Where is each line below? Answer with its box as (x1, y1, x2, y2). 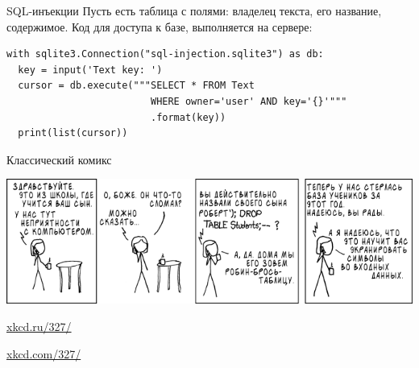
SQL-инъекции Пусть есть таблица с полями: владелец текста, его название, (6, 2, 382, 19)
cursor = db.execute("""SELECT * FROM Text (18, 80, 255, 92)
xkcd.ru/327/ (6, 318, 72, 335)
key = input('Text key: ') (18, 64, 163, 76)
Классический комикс (6, 151, 112, 167)
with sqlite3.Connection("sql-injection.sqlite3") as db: (6, 48, 324, 60)
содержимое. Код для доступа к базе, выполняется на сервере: (6, 18, 313, 35)
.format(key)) (150, 111, 226, 123)
